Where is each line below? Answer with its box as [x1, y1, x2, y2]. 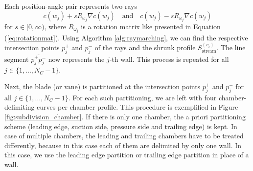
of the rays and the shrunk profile [94, 42, 196, 53]
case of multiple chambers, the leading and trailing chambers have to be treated [4, 131, 244, 141]
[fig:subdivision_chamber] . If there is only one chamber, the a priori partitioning [4, 112, 246, 122]
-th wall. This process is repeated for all [109, 54, 229, 64]
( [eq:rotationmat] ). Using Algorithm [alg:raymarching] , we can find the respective [4, 32, 248, 42]
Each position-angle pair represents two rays [4, 1, 137, 11]
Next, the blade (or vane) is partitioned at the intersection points [4, 81, 201, 92]
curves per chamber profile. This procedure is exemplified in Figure [37, 102, 238, 112]
